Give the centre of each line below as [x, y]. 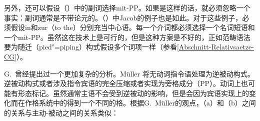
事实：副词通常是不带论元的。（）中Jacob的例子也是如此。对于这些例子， [123, 17]
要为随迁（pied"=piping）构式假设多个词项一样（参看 [90, 47]
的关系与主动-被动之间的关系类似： [61, 112]
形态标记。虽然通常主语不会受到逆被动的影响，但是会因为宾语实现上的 [133, 93]
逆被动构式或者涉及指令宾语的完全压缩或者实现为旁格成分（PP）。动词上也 [126, 83]
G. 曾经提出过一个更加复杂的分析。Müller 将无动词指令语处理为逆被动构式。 [129, 73]
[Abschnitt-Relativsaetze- [215, 47]
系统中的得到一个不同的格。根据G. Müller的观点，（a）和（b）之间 [147, 103]
